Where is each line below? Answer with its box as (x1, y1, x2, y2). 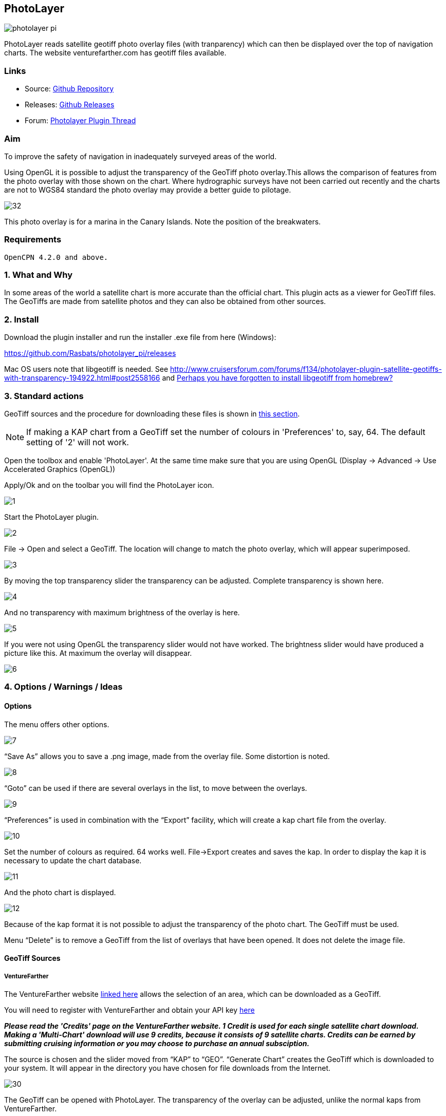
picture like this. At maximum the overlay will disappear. (4, 648, 192, 657)
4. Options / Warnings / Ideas (4, 682, 123, 692)
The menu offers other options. (4, 720, 109, 729)
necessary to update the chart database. (4, 856, 142, 865)
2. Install (4, 314, 39, 325)
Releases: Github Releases (25, 100, 115, 109)
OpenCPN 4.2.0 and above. (4, 253, 108, 261)
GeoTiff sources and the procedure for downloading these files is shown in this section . (4, 409, 300, 418)
